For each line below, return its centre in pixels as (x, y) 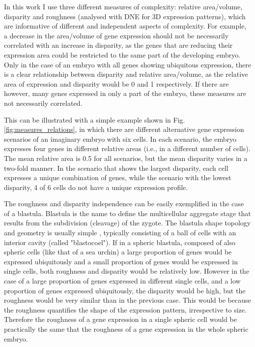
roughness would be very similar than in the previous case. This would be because (127, 300)
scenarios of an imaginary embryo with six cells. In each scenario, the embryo (120, 139)
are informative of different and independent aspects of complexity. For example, (125, 26)
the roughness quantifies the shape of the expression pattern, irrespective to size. (125, 309)
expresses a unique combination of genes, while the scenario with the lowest (118, 177)
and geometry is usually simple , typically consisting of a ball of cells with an (120, 233)
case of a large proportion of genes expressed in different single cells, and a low (122, 281)
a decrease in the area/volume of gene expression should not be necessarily (116, 35)
